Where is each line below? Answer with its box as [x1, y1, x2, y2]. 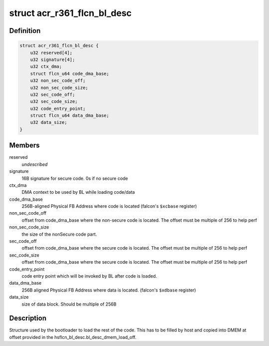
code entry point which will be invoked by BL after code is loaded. [21, 273, 157, 279]
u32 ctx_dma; [30, 64, 62, 69]
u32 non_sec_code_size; [30, 85, 88, 90]
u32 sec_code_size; [30, 99, 78, 104]
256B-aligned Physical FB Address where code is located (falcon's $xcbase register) [21, 203, 197, 209]
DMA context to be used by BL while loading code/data [21, 189, 135, 195]
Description [9, 314, 47, 323]
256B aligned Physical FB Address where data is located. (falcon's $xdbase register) [21, 287, 196, 293]
